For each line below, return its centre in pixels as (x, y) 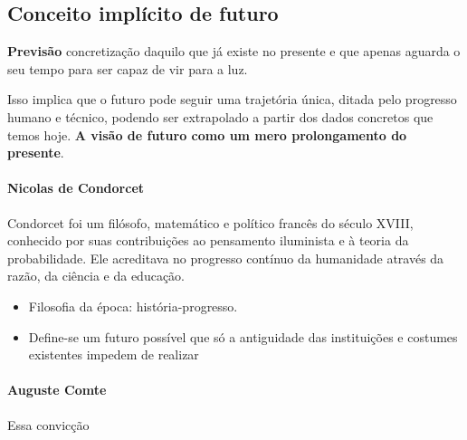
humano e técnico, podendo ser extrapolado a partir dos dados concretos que (220, 116)
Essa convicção (48, 424)
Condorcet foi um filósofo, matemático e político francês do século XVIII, (210, 222)
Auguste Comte (57, 390)
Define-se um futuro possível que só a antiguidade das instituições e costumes (243, 336)
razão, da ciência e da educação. (96, 276)
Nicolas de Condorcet (76, 188)
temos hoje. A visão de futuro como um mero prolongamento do (207, 134)
